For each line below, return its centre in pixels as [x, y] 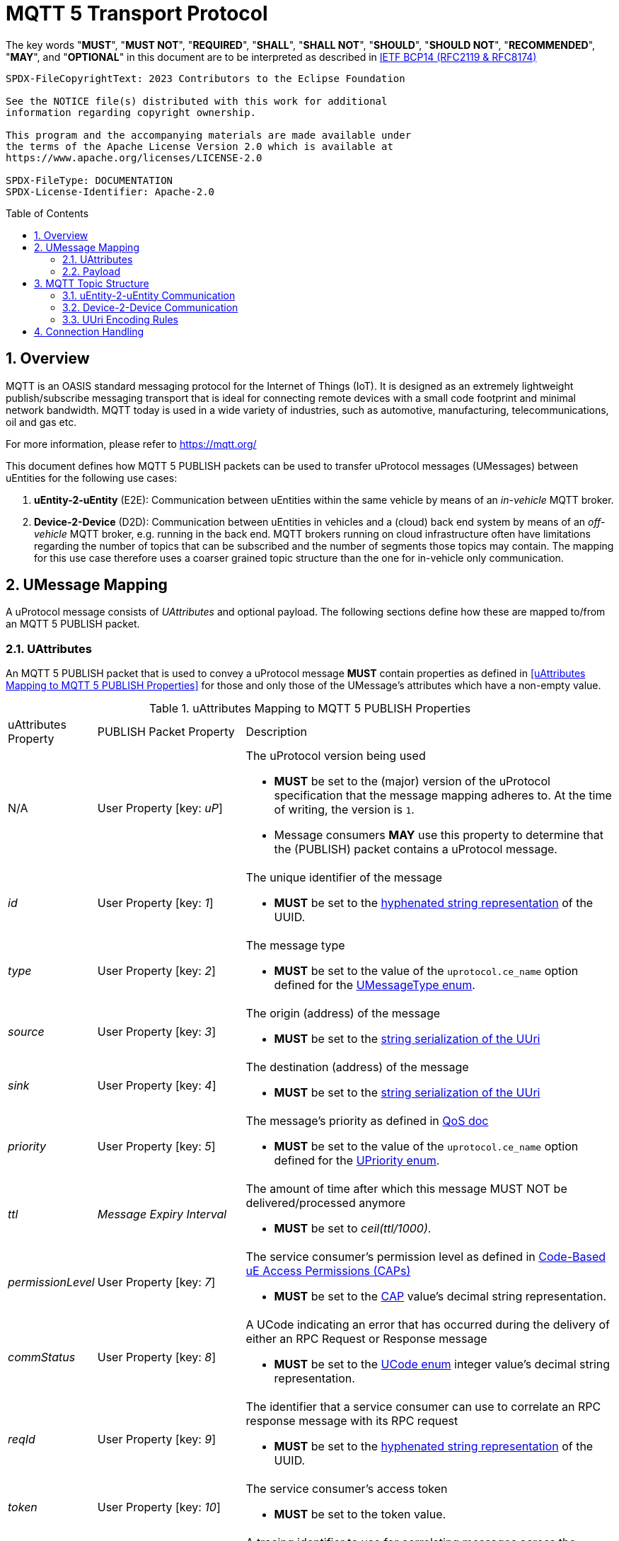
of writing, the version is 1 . [344, 810]
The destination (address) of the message [357, 1067]
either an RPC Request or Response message [366, 1339]
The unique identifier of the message [344, 878]
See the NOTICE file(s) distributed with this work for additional [197, 101]
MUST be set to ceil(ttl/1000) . [353, 1229]
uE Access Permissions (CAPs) [328, 1271]
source [26, 1032]
